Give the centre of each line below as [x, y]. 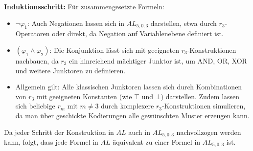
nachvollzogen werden [209, 132]
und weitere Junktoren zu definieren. [70, 70]
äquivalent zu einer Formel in [157, 142]
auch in [139, 132]
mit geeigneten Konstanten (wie [84, 96]
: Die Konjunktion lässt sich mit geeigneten [114, 50]
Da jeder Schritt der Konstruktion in [59, 132]
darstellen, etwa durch [184, 23]
